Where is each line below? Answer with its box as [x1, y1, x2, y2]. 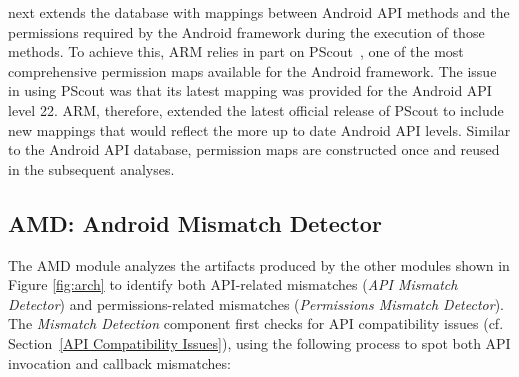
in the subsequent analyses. [8, 158, 175, 179]
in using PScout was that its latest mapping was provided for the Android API [8, 80, 492, 101]
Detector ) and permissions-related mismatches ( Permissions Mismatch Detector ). [8, 293, 504, 314]
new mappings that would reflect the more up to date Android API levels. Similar [8, 119, 511, 140]
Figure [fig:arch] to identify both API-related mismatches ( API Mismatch [8, 274, 458, 295]
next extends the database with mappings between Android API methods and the [8, 2, 510, 22]
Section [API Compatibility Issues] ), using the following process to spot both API [8, 332, 511, 353]
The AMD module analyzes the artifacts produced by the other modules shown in [8, 254, 510, 275]
